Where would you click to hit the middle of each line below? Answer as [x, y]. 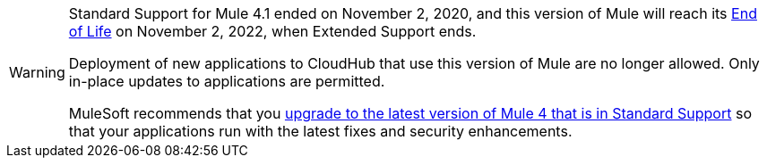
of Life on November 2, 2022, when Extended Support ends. [272, 31]
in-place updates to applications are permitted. [227, 81]
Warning [37, 72]
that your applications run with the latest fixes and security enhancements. [320, 131]
